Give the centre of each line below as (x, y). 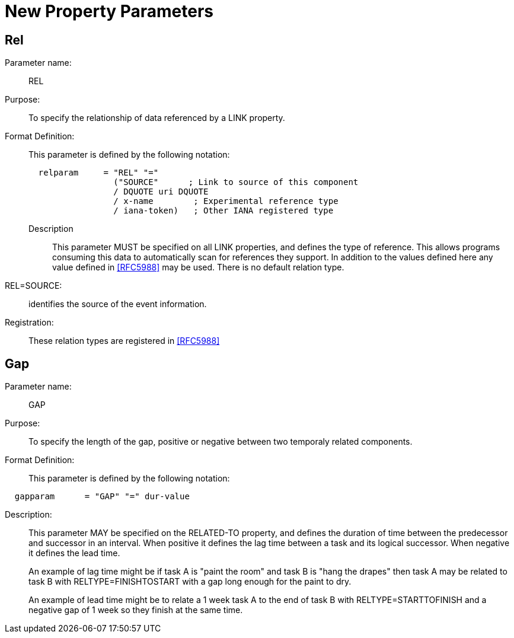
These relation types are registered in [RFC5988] (124, 341)
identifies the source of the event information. (118, 304)
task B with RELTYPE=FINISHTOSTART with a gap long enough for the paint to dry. (190, 582)
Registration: (29, 323)
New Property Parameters (109, 11)
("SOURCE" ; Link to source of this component (236, 182)
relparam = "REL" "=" (98, 173)
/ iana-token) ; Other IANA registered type (224, 211)
